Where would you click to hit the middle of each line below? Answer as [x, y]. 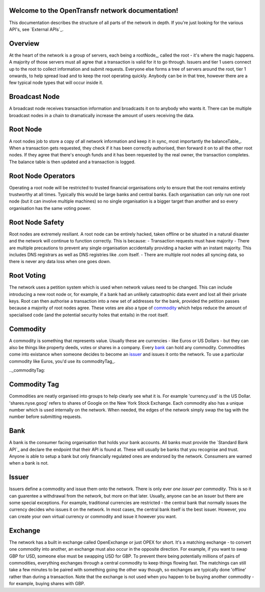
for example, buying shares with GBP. [47, 584]
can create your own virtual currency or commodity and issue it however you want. [93, 516]
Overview [24, 44]
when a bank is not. [29, 463]
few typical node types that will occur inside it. [56, 83]
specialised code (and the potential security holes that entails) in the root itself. [89, 315]
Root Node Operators [42, 176]
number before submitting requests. [45, 417]
